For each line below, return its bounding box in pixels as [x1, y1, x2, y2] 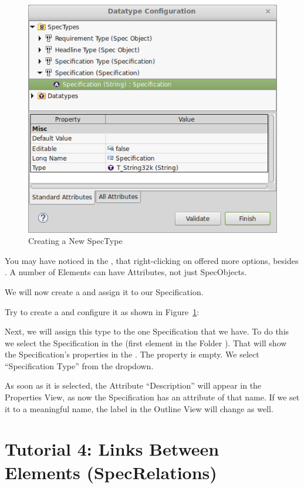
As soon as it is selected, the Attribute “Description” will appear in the [5, 379, 262, 392]
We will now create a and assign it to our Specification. [5, 285, 204, 298]
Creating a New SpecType [28, 235, 123, 247]
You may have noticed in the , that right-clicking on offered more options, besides [5, 254, 299, 266]
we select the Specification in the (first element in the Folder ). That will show [5, 336, 287, 349]
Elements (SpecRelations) [5, 460, 217, 484]
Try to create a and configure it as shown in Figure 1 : [5, 305, 200, 317]
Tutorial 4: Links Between [5, 437, 219, 461]
